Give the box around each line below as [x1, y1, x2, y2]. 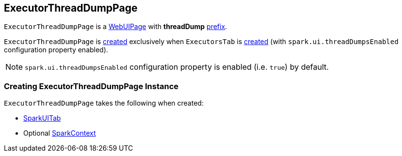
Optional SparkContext [23, 129, 96, 138]
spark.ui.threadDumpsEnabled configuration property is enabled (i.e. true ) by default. [25, 62, 329, 72]
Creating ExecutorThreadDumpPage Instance [4, 81, 179, 91]
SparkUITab [23, 114, 61, 123]
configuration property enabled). [4, 46, 108, 54]
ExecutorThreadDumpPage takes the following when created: [4, 99, 204, 108]
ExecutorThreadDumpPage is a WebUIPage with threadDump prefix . [4, 22, 227, 31]
